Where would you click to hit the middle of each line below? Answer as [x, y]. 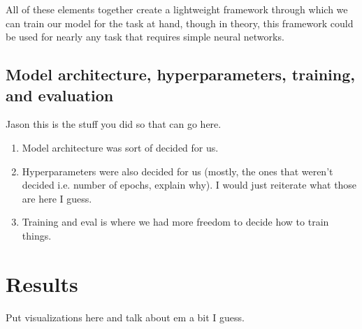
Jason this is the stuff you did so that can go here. [114, 124]
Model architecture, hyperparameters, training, [180, 74]
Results [42, 283]
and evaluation [60, 95]
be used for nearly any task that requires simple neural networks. [145, 37]
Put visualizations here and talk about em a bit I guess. [125, 317]
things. [37, 235]
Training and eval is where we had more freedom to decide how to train [175, 222]
